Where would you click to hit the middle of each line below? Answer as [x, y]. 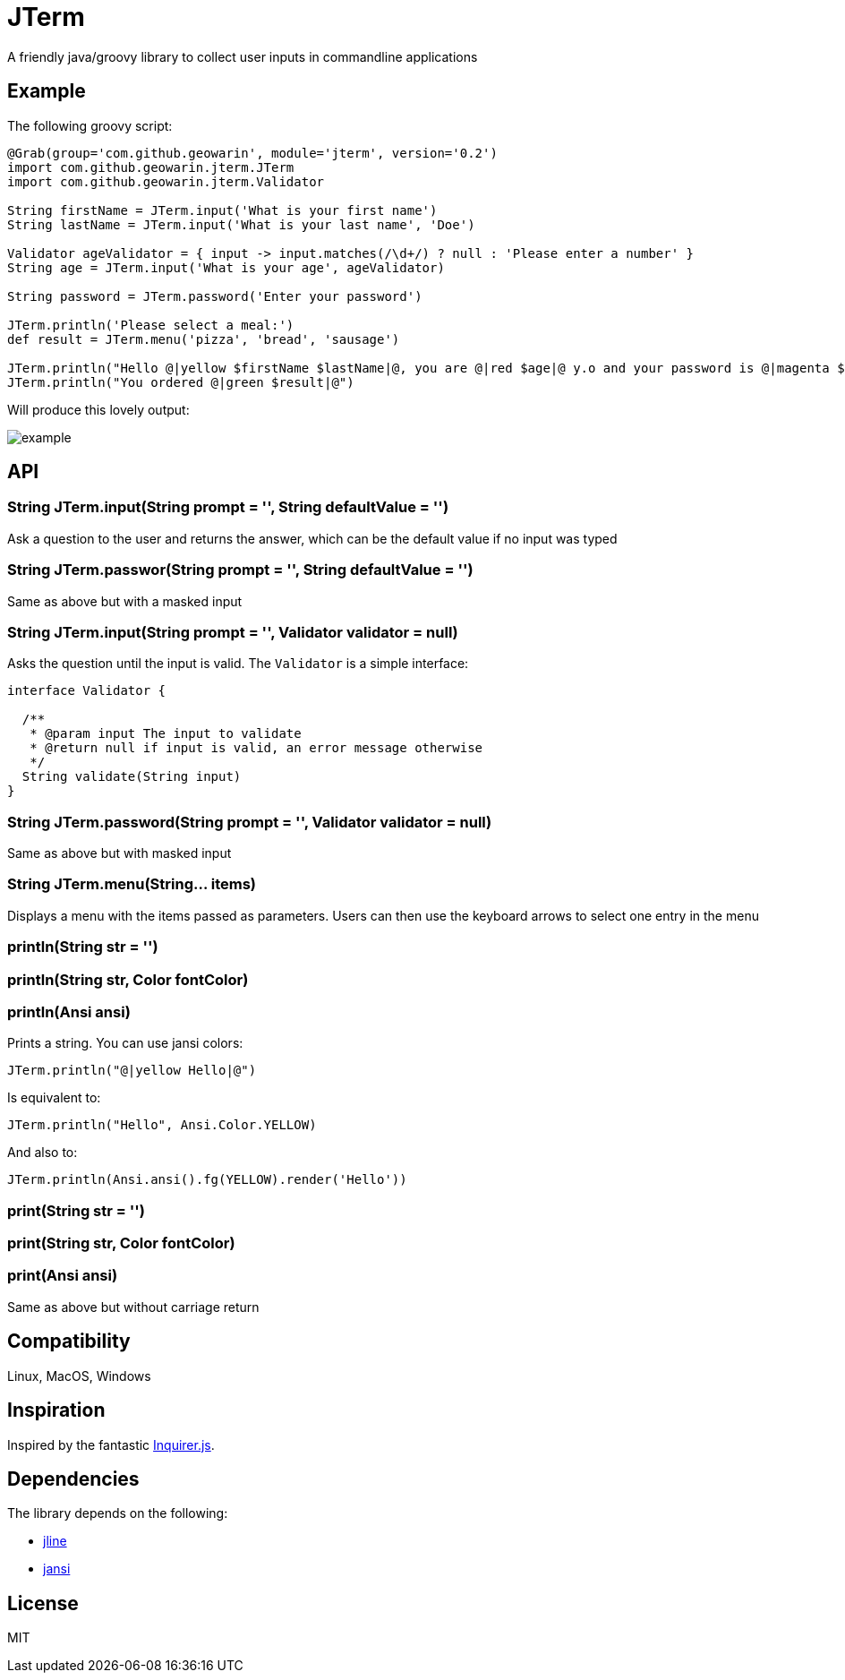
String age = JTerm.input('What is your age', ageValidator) [226, 267]
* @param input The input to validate [166, 734]
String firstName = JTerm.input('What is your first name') [222, 210]
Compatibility [69, 1341]
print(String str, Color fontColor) [121, 1243]
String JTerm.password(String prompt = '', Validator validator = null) [250, 822]
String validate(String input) [132, 777]
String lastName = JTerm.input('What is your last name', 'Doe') [241, 224]
